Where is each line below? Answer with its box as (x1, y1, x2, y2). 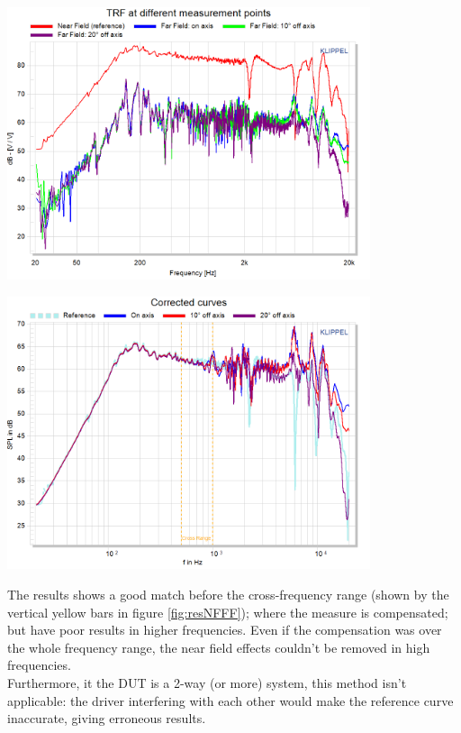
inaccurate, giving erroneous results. (7, 709, 206, 728)
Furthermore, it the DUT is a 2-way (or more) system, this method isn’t (7, 673, 407, 692)
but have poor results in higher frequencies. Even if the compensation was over (7, 620, 442, 639)
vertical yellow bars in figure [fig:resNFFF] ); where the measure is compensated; (7, 602, 448, 621)
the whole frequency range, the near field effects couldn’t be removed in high (7, 637, 430, 656)
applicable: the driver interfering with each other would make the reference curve (7, 691, 454, 710)
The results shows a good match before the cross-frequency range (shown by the (7, 584, 449, 603)
